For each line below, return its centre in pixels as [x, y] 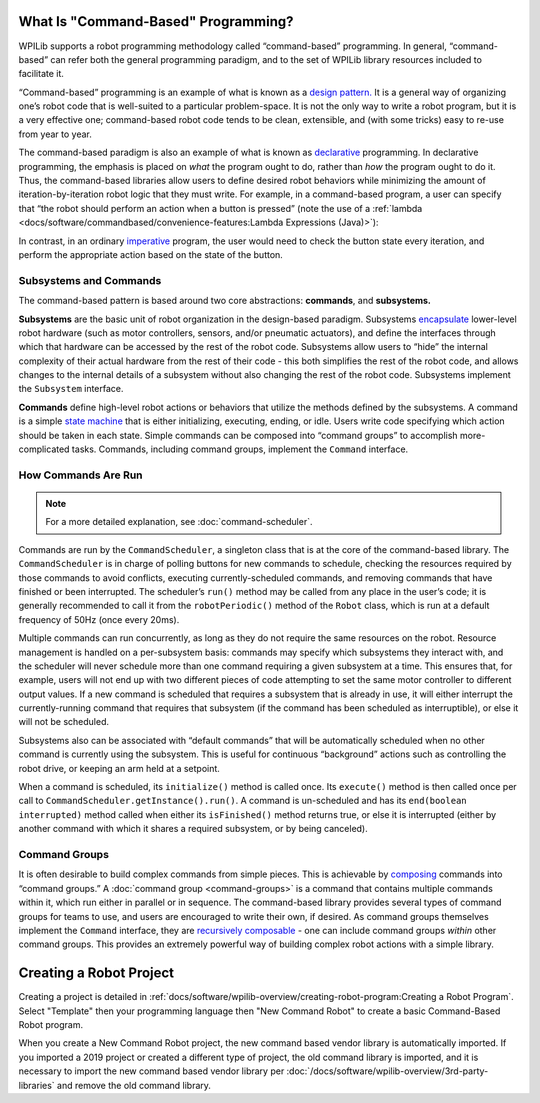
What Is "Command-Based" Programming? [156, 21]
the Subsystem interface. [71, 389]
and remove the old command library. [134, 1085]
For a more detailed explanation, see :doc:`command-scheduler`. [179, 522]
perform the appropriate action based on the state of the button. [151, 254]
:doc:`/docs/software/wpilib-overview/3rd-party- [387, 1071]
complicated [44, 449]
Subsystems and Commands [90, 280]
